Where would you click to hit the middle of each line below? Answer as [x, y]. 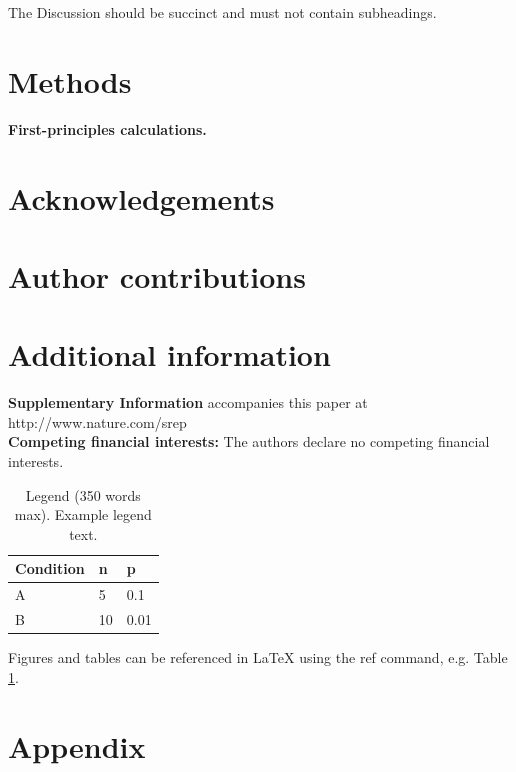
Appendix [77, 745]
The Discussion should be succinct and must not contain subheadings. [222, 12]
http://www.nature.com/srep [97, 421]
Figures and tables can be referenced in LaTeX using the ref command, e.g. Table [258, 657]
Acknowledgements [141, 197]
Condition [50, 568]
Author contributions [157, 275]
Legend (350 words [83, 494]
